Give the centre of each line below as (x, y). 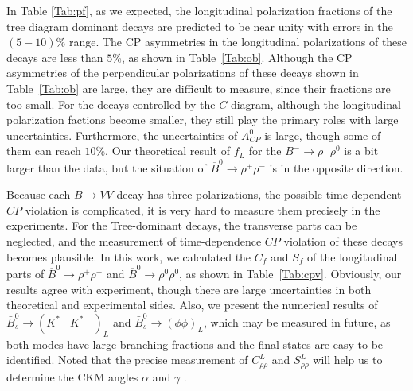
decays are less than (55, 57)
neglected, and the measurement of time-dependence (134, 241)
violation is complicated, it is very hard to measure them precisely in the (203, 209)
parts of (25, 273)
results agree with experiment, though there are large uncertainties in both (189, 289)
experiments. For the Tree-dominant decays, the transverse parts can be (182, 225)
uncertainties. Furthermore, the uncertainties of (122, 135)
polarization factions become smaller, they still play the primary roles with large (203, 120)
